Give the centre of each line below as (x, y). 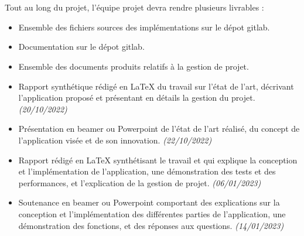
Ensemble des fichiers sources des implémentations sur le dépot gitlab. (144, 27)
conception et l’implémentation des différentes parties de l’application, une (152, 213)
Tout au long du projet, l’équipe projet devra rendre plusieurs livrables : (134, 7)
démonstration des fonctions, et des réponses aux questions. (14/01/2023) (151, 225)
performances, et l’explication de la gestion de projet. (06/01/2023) (140, 182)
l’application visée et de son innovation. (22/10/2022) (115, 140)
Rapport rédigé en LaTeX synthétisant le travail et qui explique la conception (158, 160)
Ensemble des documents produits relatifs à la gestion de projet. (134, 66)
